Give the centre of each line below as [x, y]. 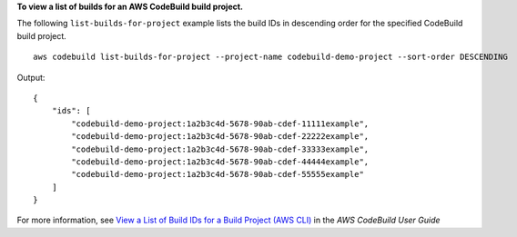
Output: [31, 77]
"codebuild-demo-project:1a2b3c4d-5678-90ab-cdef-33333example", [220, 149]
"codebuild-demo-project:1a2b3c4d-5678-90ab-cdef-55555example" [218, 174]
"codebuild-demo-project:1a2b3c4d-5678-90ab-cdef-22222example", [220, 137]
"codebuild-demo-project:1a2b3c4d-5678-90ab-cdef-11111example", [220, 123]
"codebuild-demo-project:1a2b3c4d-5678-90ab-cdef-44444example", [220, 162]
